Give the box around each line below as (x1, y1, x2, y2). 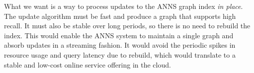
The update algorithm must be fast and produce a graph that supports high (4, 10, 236, 21)
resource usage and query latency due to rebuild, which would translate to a (4, 49, 236, 60)
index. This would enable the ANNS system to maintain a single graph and (4, 30, 234, 40)
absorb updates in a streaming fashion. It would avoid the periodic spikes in (4, 40, 236, 50)
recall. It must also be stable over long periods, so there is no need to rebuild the (4, 20, 251, 31)
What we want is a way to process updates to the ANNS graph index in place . (4, 1, 243, 11)
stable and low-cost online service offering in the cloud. (4, 59, 171, 70)
